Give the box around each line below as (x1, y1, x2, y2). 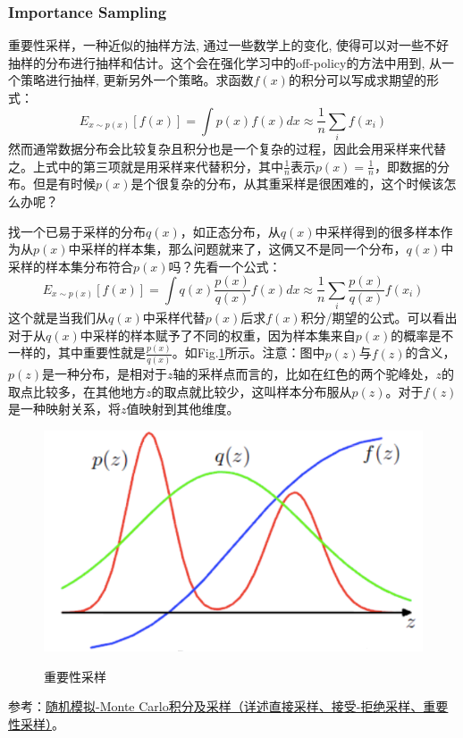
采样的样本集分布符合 (8, 256, 133, 275)
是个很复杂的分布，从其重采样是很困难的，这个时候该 (130, 174, 444, 193)
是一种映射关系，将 (8, 399, 121, 418)
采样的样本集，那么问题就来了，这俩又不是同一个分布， (80, 239, 407, 258)
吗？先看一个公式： (168, 256, 282, 275)
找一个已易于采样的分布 (8, 222, 146, 240)
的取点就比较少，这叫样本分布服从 (151, 382, 352, 400)
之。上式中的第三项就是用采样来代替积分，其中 (8, 156, 283, 175)
